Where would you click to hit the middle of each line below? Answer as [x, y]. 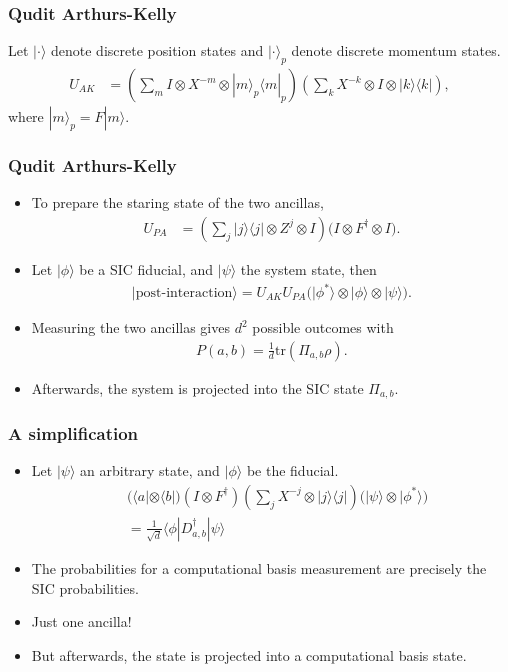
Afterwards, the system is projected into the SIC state [197, 387]
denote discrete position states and [157, 50]
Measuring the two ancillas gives [130, 327]
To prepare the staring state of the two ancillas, [177, 202]
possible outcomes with [323, 327]
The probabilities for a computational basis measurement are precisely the [259, 567]
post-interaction [184, 293]
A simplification [73, 433]
